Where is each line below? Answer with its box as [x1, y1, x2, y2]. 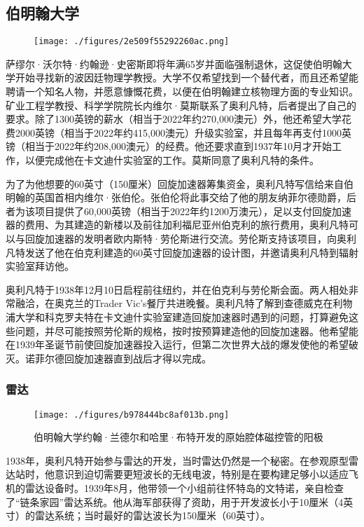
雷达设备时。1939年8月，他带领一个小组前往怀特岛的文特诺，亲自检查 [24, 480, 344, 495]
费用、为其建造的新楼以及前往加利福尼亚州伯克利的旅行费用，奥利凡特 [24, 217, 349, 232]
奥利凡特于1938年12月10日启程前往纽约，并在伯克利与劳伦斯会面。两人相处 [6, 282, 349, 296]
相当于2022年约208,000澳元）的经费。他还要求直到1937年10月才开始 [24, 139, 332, 153]
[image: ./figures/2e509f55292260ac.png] [34, 36, 230, 47]
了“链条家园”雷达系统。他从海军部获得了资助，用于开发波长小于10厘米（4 [6, 494, 344, 509]
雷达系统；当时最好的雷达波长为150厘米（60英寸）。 [34, 508, 270, 523]
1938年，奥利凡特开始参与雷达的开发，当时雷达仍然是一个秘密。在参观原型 [6, 453, 349, 467]
